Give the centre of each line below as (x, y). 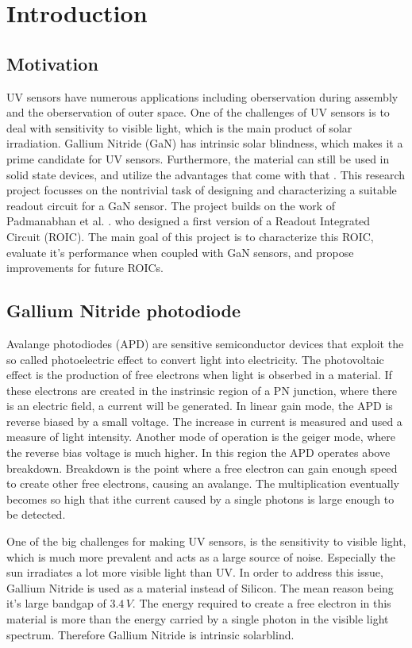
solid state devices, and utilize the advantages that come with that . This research (206, 174)
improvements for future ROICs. (85, 268)
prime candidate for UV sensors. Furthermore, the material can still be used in (198, 158)
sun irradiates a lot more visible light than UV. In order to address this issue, (195, 572)
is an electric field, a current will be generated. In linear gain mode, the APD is (200, 406)
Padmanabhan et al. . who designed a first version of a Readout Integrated (189, 221)
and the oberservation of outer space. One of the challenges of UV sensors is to (198, 112)
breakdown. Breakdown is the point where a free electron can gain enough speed (202, 468)
